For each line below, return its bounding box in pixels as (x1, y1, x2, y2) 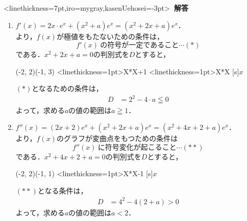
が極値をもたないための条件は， (56, 31, 164, 41)
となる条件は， (37, 185, 88, 196)
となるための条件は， (32, 83, 103, 94)
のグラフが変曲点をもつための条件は (56, 133, 178, 144)
